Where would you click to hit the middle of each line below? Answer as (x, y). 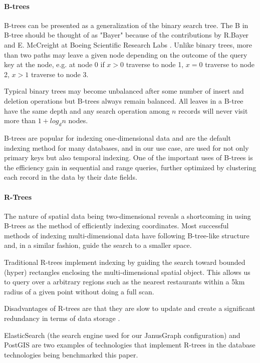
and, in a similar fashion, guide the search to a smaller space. (98, 245)
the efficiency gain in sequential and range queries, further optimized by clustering (130, 167)
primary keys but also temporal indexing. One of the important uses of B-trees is (128, 157)
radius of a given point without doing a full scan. (79, 291)
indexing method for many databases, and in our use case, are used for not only (126, 147)
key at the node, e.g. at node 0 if (54, 64)
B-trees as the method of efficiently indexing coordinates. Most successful (116, 226)
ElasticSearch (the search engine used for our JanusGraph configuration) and (122, 335)
